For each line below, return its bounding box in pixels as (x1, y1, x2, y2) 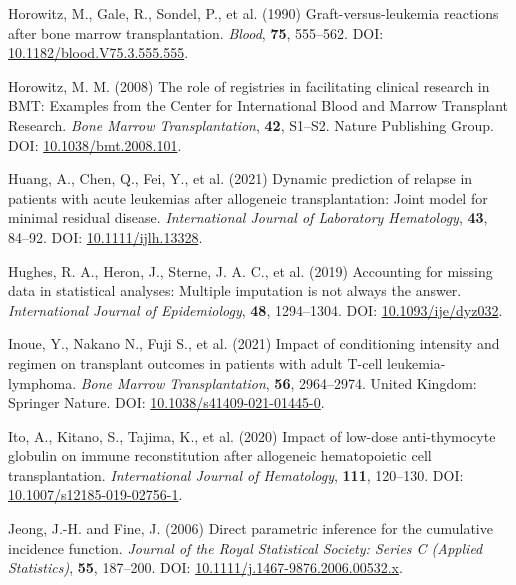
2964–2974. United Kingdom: (298, 372, 477, 393)
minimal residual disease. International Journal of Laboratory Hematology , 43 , (8, 207, 488, 228)
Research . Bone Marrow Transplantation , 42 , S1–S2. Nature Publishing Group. (8, 114, 494, 135)
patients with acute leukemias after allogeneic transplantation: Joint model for (8, 187, 488, 208)
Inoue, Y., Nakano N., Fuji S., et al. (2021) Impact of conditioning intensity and (8, 333, 500, 354)
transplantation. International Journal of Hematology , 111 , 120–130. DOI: (8, 464, 464, 485)
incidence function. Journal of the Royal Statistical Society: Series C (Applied (8, 537, 483, 558)
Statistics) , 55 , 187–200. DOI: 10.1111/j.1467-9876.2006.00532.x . (8, 557, 403, 578)
